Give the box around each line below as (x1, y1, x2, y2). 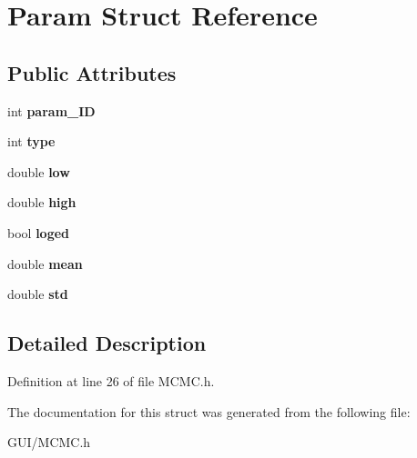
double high (7, 193, 76, 212)
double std (7, 284, 68, 304)
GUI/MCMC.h (7, 433, 91, 452)
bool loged (7, 223, 70, 242)
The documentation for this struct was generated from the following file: (7, 402, 411, 421)
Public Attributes (7, 58, 177, 86)
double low (7, 162, 70, 181)
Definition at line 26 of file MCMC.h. (7, 371, 215, 390)
